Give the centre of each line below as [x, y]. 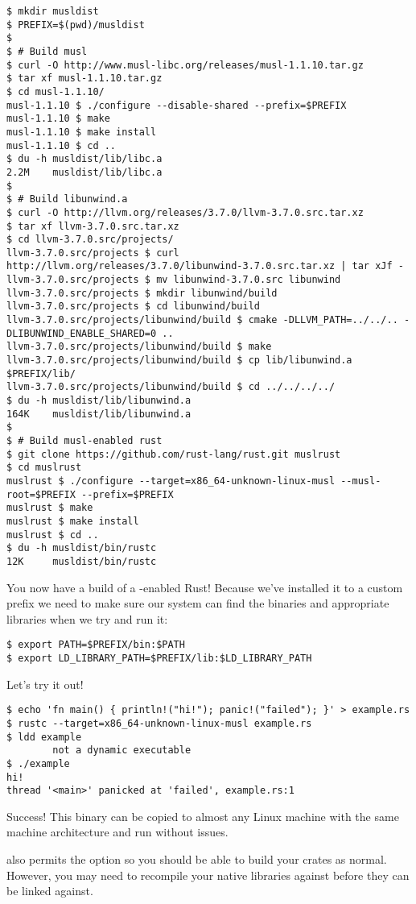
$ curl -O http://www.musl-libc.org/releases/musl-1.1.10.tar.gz [185, 65]
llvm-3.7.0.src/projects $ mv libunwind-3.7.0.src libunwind [174, 280]
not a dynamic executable [122, 751]
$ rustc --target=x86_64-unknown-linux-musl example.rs [159, 723]
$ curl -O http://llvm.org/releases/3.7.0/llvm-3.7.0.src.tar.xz [185, 212]
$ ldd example [44, 737]
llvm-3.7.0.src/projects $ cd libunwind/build [133, 307]
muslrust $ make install [73, 521]
